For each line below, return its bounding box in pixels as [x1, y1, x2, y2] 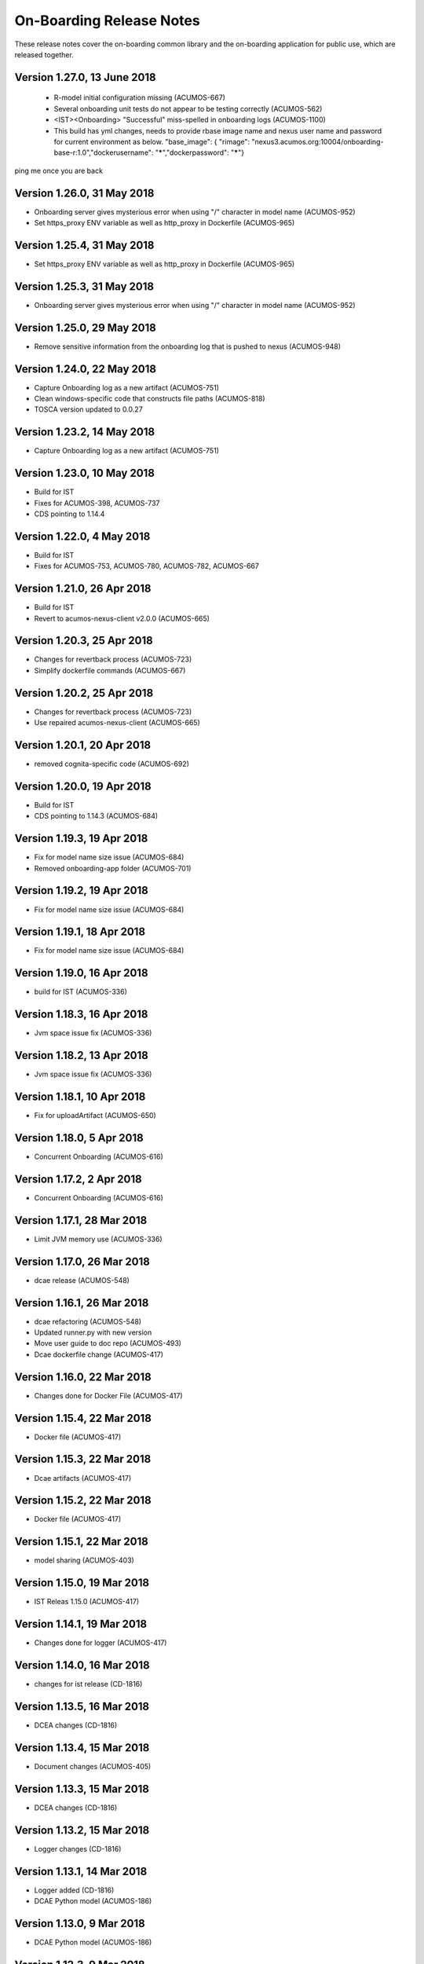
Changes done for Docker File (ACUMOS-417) [34, 1391, 184, 1400]
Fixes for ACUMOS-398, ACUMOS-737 [34, 498, 160, 507]
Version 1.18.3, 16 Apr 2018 [14, 1008, 148, 1021]
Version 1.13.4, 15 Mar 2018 [14, 1741, 150, 1754]
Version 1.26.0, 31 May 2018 [14, 186, 155, 200]
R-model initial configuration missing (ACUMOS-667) [53, 93, 225, 102]
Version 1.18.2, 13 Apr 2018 [14, 1049, 149, 1062]
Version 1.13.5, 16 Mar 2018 [14, 1699, 150, 1713]
